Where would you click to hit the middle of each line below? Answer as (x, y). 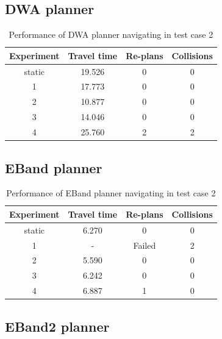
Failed (145, 245)
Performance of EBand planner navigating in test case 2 (111, 193)
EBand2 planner (57, 326)
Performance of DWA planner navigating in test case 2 (111, 34)
